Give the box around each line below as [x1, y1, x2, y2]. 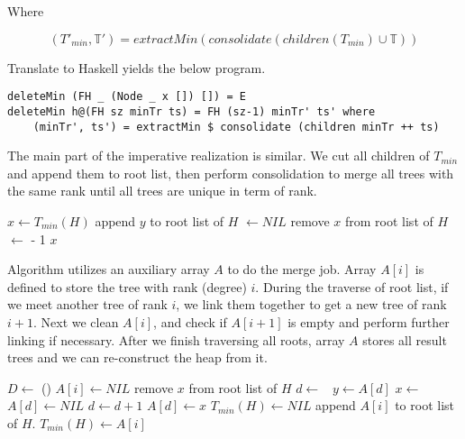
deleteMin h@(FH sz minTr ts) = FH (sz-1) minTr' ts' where [7, 105, 376, 118]
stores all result [362, 330, 447, 349]
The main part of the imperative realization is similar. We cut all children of [7, 146, 430, 165]
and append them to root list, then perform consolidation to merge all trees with [7, 163, 454, 182]
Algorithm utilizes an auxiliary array [7, 260, 210, 279]
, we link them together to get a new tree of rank [176, 295, 447, 314]
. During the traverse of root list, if [255, 277, 449, 296]
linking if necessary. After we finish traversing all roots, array [7, 330, 345, 349]
